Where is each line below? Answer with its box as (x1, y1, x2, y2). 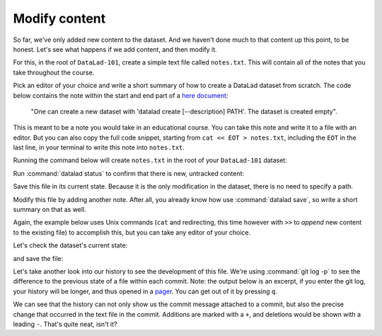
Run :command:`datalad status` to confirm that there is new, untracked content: (13, 169, 244, 177)
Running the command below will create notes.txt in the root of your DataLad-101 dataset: (13, 156, 287, 164)
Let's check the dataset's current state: (13, 241, 128, 250)
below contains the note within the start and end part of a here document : (13, 91, 228, 99)
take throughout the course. (13, 68, 95, 77)
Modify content (13, 11, 106, 26)
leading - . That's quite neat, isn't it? (13, 320, 117, 328)
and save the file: (13, 254, 64, 262)
